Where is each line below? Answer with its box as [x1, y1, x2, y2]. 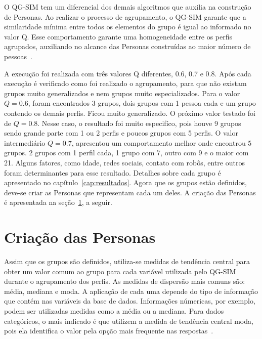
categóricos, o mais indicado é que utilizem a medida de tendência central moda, [4, 315, 253, 326]
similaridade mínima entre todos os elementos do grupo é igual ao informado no [4, 21, 251, 32]
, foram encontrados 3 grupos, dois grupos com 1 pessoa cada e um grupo [28, 98, 256, 108]
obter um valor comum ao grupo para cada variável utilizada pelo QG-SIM [4, 266, 236, 276]
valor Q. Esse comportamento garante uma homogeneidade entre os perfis [4, 31, 232, 41]
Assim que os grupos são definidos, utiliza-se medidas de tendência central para [4, 256, 250, 266]
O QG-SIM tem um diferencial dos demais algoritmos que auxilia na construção [4, 2, 251, 12]
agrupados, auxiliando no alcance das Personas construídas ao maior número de [4, 41, 251, 52]
